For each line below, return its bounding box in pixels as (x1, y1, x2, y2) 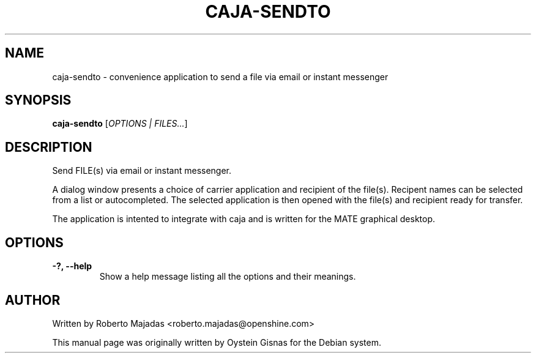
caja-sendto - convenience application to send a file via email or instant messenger (52, 71, 389, 82)
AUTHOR (5, 292, 61, 308)
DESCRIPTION (5, 139, 92, 155)
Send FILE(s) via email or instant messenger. (52, 165, 232, 176)
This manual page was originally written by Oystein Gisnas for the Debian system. (52, 337, 381, 348)
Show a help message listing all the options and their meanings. (99, 271, 356, 282)
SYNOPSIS (5, 92, 72, 108)
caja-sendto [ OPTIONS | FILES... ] (52, 118, 188, 129)
